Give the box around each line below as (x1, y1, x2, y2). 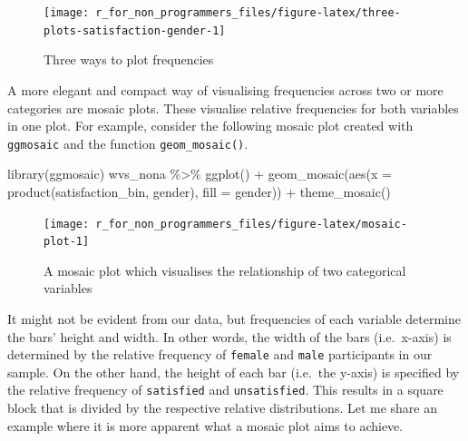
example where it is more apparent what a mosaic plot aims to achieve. (7, 416, 404, 435)
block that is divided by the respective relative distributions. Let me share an (7, 398, 438, 417)
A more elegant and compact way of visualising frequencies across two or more (7, 80, 444, 99)
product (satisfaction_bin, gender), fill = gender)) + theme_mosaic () (7, 181, 391, 201)
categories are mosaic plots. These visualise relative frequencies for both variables (7, 98, 459, 117)
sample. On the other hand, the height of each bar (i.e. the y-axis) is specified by (7, 362, 460, 381)
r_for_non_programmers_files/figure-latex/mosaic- (95, 217, 407, 230)
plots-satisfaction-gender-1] (44, 24, 226, 37)
